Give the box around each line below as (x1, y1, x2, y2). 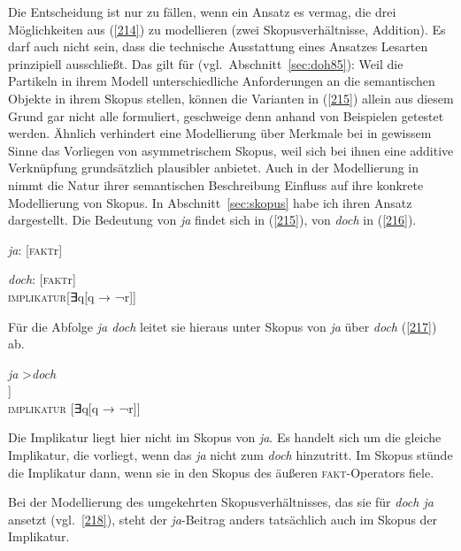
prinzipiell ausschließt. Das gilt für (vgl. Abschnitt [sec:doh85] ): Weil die (8, 54, 403, 73)
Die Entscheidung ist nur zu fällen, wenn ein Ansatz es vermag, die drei (8, 3, 396, 20)
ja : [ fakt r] (8, 240, 63, 258)
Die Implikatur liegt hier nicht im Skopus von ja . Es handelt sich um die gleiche (8, 428, 442, 447)
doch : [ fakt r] (8, 270, 76, 288)
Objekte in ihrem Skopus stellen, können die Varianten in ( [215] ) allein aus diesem (8, 88, 454, 107)
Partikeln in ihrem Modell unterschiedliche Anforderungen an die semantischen (8, 72, 435, 90)
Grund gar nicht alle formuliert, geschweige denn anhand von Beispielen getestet (8, 106, 444, 125)
